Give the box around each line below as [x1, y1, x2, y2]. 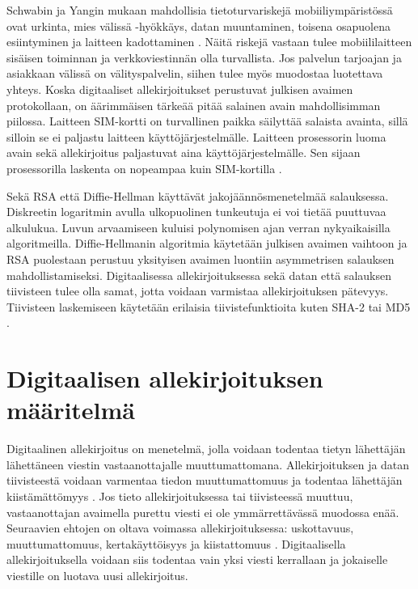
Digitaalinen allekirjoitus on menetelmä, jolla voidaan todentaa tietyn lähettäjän [6, 440, 406, 457]
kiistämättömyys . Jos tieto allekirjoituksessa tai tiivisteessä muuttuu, [6, 487, 353, 504]
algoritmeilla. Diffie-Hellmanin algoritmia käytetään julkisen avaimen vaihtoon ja [6, 235, 407, 252]
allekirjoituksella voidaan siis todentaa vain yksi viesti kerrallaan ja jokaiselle [6, 551, 388, 568]
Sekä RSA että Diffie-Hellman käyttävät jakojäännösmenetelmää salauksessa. [6, 187, 389, 204]
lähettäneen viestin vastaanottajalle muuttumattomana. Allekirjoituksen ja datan [6, 456, 410, 472]
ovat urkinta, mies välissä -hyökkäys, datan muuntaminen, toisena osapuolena [6, 17, 391, 34]
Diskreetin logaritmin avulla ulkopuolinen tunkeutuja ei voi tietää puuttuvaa [6, 203, 386, 220]
